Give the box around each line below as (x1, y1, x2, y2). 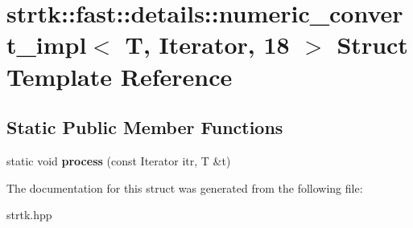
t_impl (6, 28, 87, 61)
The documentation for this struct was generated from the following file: (6, 179, 363, 196)
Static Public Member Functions (6, 115, 283, 140)
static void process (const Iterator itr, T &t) (6, 152, 231, 169)
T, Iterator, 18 (125, 28, 290, 61)
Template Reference (6, 59, 233, 92)
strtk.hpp (6, 206, 52, 223)
